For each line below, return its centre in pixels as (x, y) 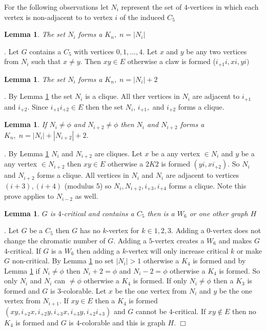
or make (249, 250)
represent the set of (151, 7)
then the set (104, 106)
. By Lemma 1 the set (38, 96)
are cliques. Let (118, 153)
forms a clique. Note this (208, 185)
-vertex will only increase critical (177, 250)
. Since (38, 106)
